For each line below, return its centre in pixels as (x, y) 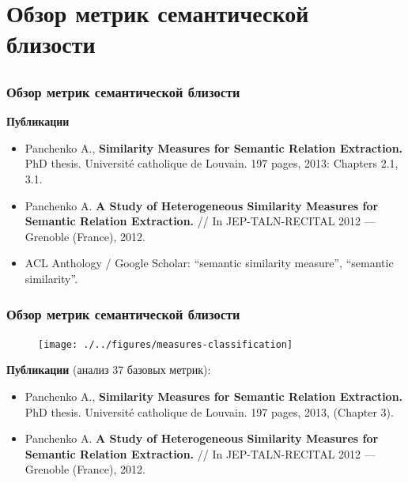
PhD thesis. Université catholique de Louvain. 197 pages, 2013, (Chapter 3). (209, 411)
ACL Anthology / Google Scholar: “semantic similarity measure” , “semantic (209, 263)
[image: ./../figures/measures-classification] (166, 344)
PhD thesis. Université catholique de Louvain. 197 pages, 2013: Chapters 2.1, (212, 163)
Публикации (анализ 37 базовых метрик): (109, 370)
